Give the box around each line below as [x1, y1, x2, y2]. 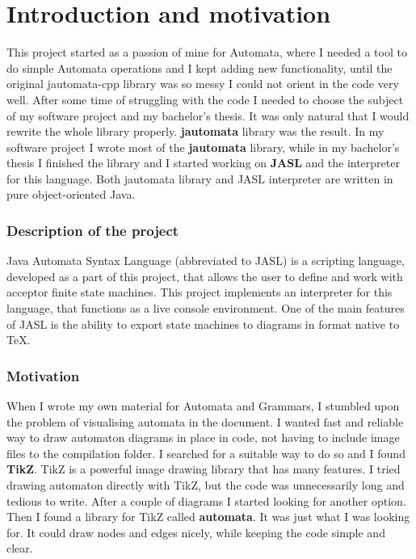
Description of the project [6, 220, 179, 240]
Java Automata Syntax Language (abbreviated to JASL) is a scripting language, [6, 252, 405, 269]
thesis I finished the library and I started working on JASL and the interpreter [6, 154, 400, 171]
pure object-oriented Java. [6, 186, 136, 203]
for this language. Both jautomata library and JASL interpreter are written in [6, 170, 393, 187]
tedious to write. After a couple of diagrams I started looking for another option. [6, 492, 406, 509]
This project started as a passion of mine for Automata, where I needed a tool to [6, 44, 407, 61]
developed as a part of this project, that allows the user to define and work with [6, 267, 403, 284]
